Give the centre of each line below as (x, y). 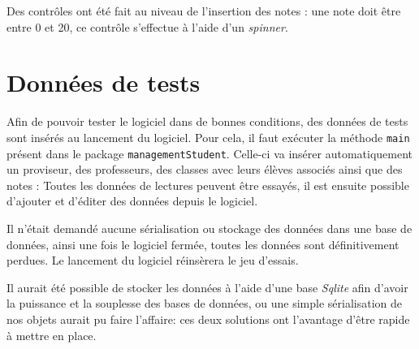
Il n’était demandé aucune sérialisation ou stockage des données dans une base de (209, 228)
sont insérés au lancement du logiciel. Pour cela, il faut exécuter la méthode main (208, 137)
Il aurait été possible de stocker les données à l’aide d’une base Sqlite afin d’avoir (207, 287)
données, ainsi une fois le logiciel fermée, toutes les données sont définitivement (203, 244)
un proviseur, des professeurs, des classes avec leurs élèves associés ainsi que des (205, 169)
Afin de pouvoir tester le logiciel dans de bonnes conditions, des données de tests (207, 121)
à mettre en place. (52, 335)
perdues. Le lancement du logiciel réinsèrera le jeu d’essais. (153, 260)
